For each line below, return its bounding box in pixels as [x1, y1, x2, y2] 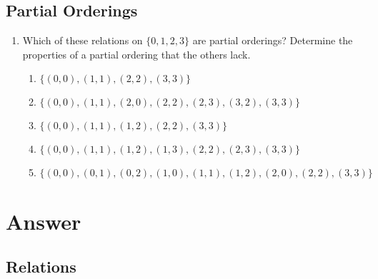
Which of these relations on [22, 33, 143, 48]
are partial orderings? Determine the [192, 33, 353, 48]
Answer [6, 206, 81, 235]
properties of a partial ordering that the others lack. [22, 46, 251, 61]
